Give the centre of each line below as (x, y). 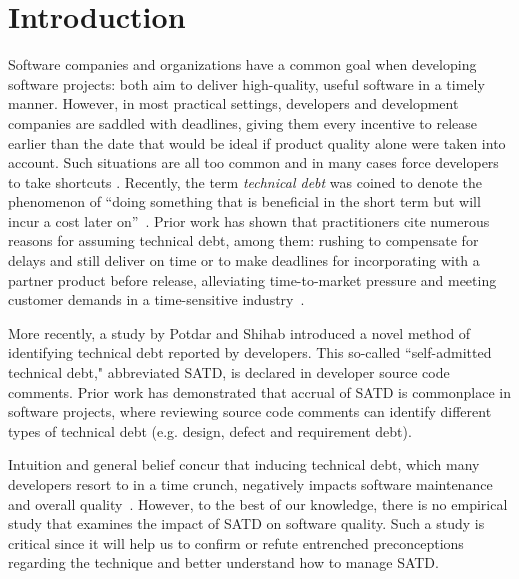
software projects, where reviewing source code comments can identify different (250, 411)
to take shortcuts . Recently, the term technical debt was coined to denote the (245, 181)
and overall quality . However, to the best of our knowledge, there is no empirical (258, 503)
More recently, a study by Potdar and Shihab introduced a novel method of (239, 332)
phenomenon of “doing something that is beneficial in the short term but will (244, 201)
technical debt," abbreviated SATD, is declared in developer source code (229, 372)
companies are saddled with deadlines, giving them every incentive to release (242, 122)
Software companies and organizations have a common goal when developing (242, 64)
